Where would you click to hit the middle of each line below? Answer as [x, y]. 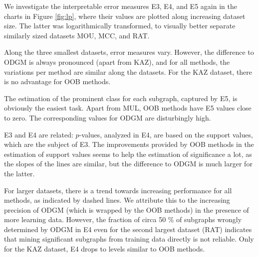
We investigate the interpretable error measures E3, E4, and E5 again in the [121, 6]
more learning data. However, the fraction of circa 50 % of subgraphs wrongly [123, 219]
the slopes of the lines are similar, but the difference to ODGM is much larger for [128, 164]
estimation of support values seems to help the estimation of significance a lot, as [128, 154]
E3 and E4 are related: [39, 134]
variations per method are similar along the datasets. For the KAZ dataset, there [128, 71]
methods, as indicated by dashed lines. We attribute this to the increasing [117, 200]
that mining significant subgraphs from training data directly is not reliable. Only [129, 239]
